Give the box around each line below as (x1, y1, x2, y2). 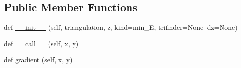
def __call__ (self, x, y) (4, 38, 79, 48)
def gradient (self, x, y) (4, 54, 73, 65)
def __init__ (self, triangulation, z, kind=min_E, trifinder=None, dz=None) (4, 22, 238, 32)
